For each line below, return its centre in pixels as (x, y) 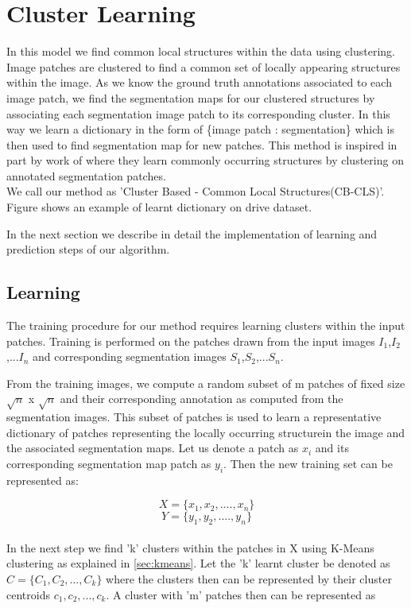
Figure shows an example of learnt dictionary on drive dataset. (159, 207)
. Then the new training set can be (308, 463)
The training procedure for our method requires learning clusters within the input (206, 325)
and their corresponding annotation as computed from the (202, 399)
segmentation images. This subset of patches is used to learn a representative (194, 417)
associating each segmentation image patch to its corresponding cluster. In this (198, 113)
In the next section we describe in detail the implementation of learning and (192, 233)
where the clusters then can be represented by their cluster (249, 578)
